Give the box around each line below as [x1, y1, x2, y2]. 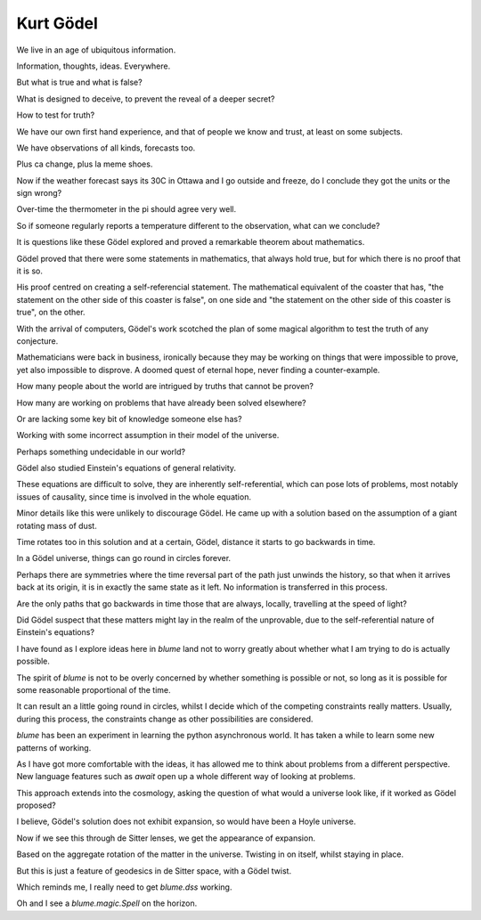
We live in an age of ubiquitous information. [16, 45, 176, 55]
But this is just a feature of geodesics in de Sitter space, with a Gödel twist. [16, 865, 292, 876]
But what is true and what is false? [16, 77, 143, 88]
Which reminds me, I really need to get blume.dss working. [16, 882, 232, 892]
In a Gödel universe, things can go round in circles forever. [16, 553, 232, 564]
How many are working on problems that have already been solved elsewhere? [16, 397, 306, 408]
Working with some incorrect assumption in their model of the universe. [16, 430, 280, 441]
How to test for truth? [16, 110, 95, 120]
